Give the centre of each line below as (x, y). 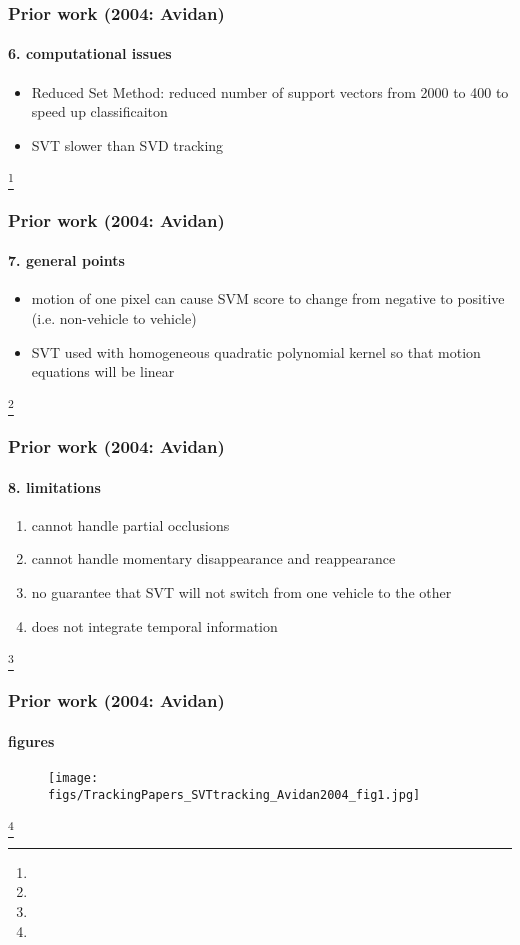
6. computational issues (90, 53)
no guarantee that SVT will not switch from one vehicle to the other (241, 591)
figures (31, 740)
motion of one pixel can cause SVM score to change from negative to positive (268, 298)
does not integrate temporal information (154, 625)
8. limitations (54, 486)
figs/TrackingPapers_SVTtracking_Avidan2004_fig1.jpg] (234, 794)
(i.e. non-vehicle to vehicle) (114, 317)
